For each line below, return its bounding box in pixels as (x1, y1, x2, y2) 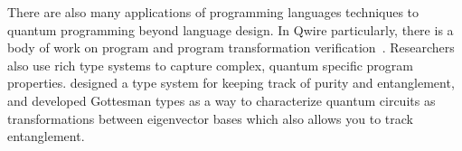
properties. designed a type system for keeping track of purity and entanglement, (7, 73, 455, 92)
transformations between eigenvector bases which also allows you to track (7, 109, 413, 127)
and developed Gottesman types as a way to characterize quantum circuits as (7, 90, 436, 109)
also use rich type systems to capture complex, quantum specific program (7, 55, 413, 74)
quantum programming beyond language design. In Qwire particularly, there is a (7, 20, 454, 39)
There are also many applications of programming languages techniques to (7, 3, 420, 21)
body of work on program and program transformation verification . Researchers (7, 38, 455, 57)
